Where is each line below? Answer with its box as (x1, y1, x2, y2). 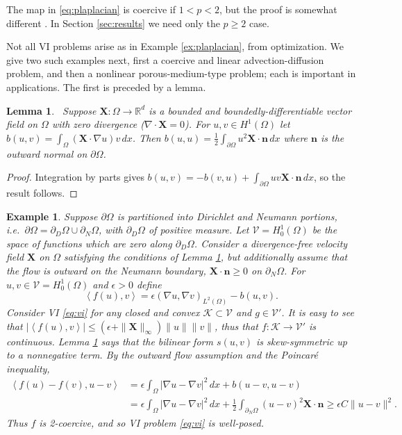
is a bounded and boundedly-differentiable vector (149, 103, 352, 117)
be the (312, 222, 337, 237)
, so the (313, 170, 346, 184)
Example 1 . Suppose (6, 208, 98, 223)
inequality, (6, 361, 50, 375)
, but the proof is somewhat (219, 2, 337, 16)
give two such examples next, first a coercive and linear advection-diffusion (6, 52, 324, 67)
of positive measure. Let (148, 222, 249, 237)
